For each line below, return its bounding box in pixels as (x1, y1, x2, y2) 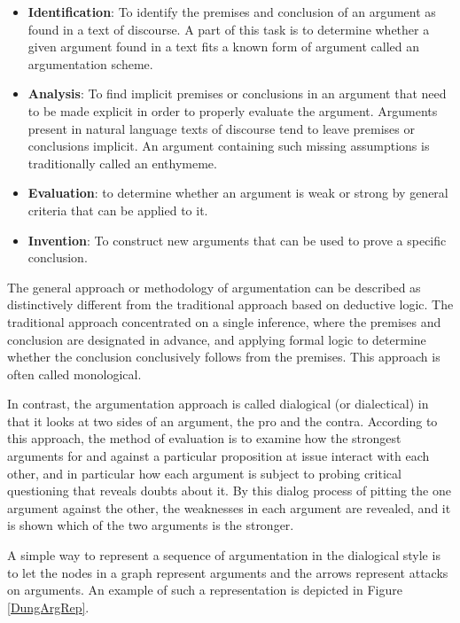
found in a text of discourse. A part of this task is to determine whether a (27, 19, 430, 38)
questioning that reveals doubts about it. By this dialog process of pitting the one (7, 481, 451, 500)
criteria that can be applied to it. (27, 200, 208, 219)
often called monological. (7, 364, 142, 383)
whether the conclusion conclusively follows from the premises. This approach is (7, 347, 441, 366)
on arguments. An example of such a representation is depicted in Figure (7, 580, 402, 599)
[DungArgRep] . (7, 597, 90, 616)
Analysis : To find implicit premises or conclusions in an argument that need (27, 84, 447, 103)
